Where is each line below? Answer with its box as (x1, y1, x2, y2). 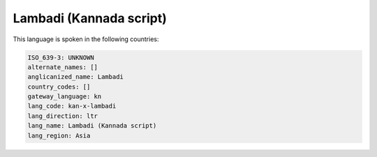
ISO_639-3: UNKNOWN (27, 53, 94, 61)
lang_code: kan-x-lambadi (27, 102, 117, 110)
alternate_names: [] (27, 63, 98, 71)
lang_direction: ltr (27, 112, 98, 120)
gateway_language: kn (27, 93, 102, 100)
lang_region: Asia (27, 131, 91, 140)
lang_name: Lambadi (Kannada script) (27, 122, 157, 130)
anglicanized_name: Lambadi (27, 73, 124, 81)
